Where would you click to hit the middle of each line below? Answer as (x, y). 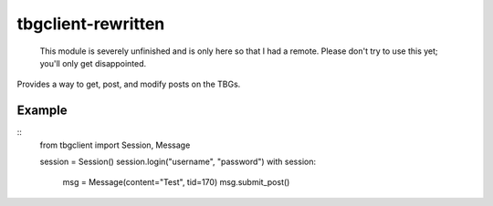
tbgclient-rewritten (91, 24)
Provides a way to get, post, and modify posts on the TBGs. (129, 84)
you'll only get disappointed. (93, 63)
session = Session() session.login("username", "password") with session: (178, 162)
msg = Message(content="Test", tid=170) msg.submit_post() (176, 182)
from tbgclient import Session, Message (115, 145)
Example (42, 111)
